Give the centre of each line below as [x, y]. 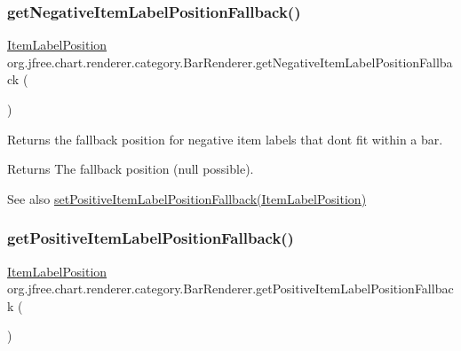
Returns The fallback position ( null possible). [131, 169]
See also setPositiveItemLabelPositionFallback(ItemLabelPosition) [187, 198]
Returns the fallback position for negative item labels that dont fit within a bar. [225, 139]
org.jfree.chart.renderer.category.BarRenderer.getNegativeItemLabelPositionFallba [230, 62]
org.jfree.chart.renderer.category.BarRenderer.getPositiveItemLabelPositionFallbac [230, 289]
